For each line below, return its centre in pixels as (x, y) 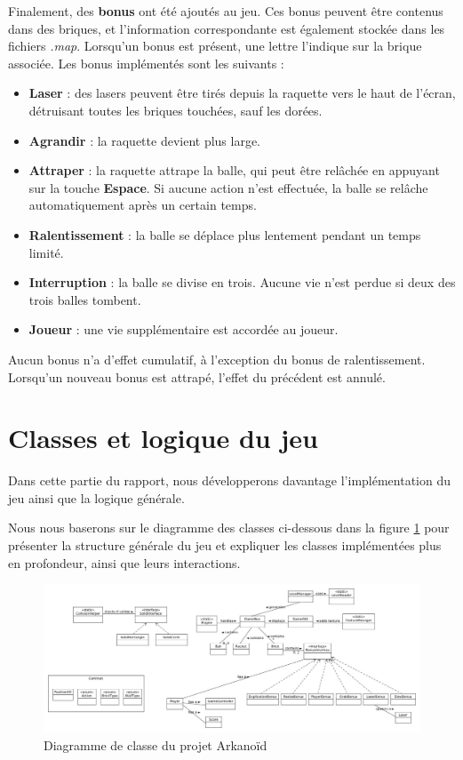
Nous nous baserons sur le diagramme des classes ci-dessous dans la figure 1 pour (229, 528)
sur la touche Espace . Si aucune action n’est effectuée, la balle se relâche (228, 187)
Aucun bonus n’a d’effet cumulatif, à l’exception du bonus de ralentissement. (217, 359)
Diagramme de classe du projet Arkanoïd (156, 744)
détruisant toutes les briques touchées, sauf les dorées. (176, 110)
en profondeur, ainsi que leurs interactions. (124, 562)
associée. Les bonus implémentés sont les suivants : (146, 63)
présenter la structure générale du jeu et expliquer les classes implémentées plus (225, 545)
